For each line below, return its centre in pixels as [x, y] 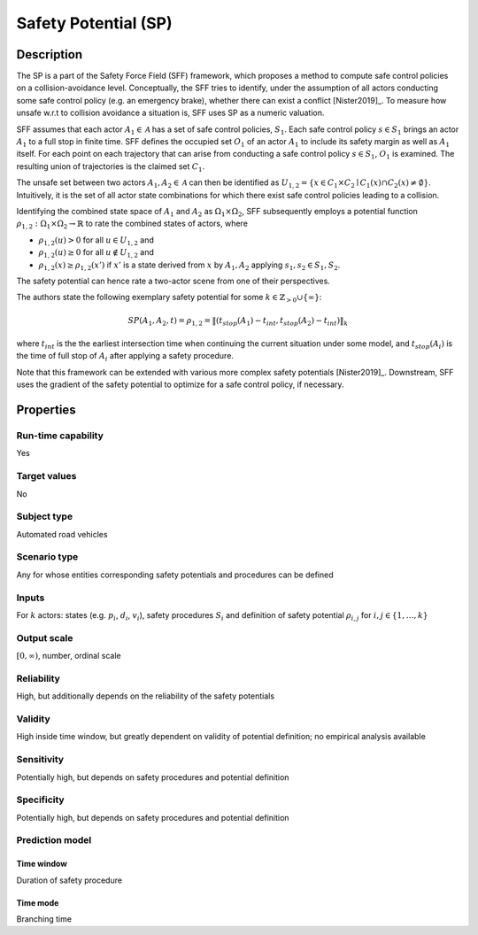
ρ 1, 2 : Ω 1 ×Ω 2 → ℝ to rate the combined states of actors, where [132, 224]
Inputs [31, 598]
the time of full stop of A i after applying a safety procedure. [125, 357]
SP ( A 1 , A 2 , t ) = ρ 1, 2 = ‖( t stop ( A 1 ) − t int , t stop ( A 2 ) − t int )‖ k [238, 321]
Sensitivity [40, 760]
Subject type [45, 516]
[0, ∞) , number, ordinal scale [69, 656]
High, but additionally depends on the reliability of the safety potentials [145, 696]
